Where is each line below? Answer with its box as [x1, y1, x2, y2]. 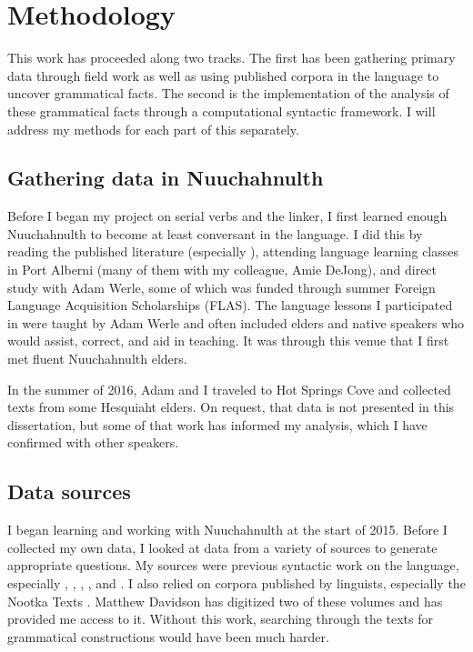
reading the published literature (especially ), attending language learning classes [7, 242, 459, 261]
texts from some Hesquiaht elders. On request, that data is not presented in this [7, 397, 455, 416]
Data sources [7, 477, 131, 506]
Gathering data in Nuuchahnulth [7, 164, 324, 192]
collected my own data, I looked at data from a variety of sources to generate [7, 537, 438, 557]
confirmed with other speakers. [7, 433, 179, 452]
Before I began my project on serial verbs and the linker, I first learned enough [7, 206, 448, 226]
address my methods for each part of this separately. [7, 119, 299, 138]
